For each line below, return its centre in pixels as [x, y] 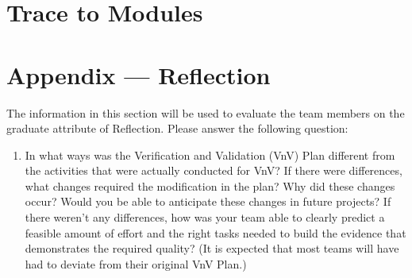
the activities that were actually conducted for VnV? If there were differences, [214, 170]
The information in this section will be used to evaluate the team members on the [206, 112]
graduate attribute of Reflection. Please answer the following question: [177, 128]
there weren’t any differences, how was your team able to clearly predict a [205, 217]
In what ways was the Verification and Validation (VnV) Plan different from [210, 154]
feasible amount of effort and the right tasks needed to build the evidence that [216, 232]
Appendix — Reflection [139, 74]
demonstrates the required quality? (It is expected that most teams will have [212, 248]
